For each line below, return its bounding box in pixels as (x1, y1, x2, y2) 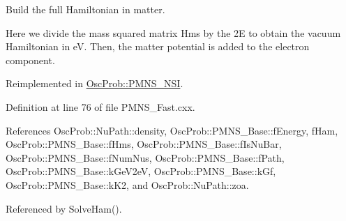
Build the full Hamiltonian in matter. (6, 2, 165, 16)
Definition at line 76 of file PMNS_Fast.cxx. (6, 99, 195, 114)
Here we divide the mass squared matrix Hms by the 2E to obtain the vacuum (6, 25, 341, 40)
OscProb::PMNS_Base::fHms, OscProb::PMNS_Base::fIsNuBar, (6, 137, 282, 151)
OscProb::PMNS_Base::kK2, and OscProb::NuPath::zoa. (6, 177, 249, 192)
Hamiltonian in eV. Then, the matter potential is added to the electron (6, 39, 310, 54)
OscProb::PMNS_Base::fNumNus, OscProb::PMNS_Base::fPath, (6, 150, 285, 165)
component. (6, 52, 55, 67)
